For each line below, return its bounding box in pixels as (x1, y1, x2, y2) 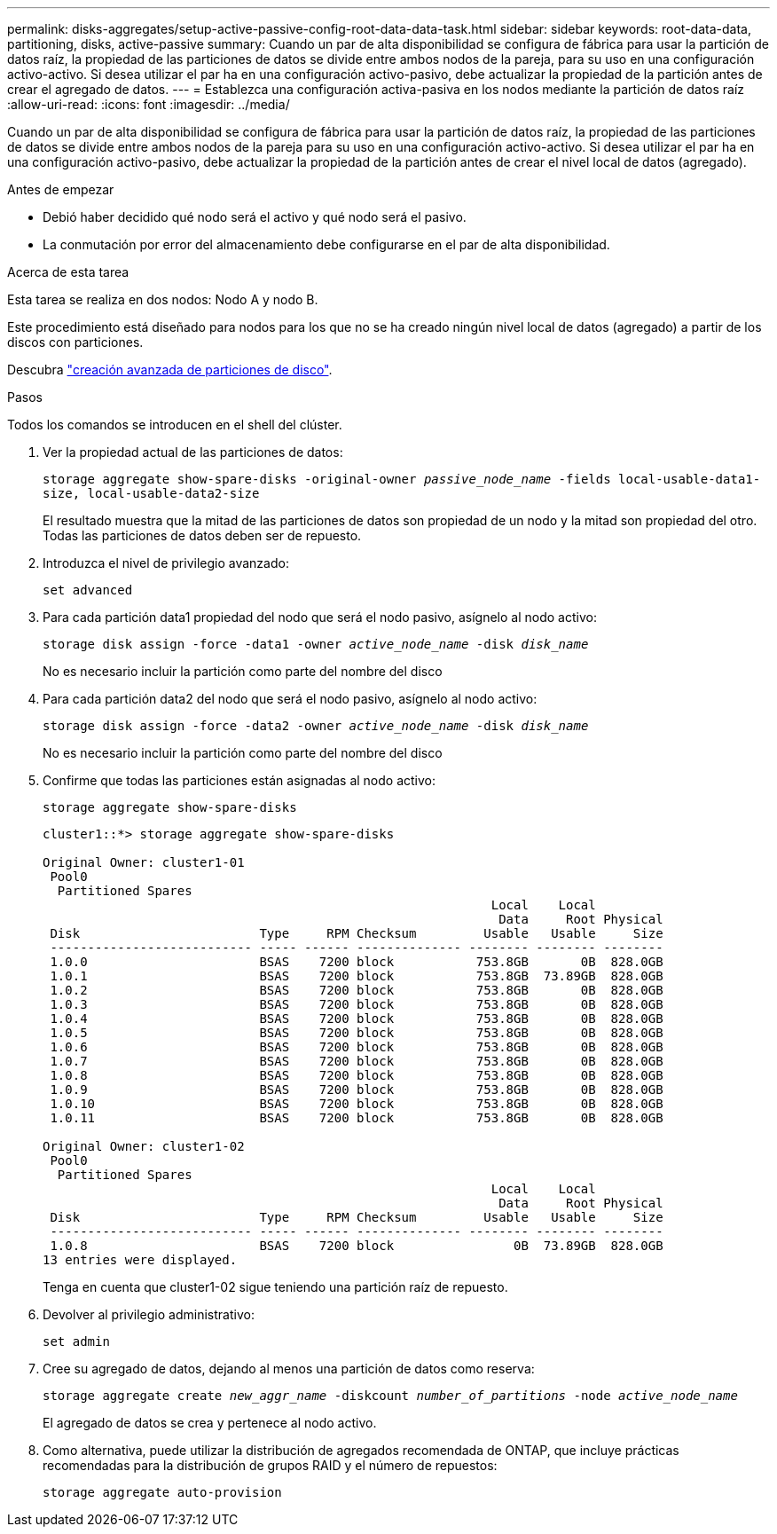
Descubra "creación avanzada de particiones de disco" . (7, 362, 333, 377)
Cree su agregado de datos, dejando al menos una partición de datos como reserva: (43, 1361, 535, 1376)
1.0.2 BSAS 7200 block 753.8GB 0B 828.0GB (50, 983, 663, 997)
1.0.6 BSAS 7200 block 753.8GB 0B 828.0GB (50, 1040, 663, 1054)
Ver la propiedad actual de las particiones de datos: (43, 444, 343, 460)
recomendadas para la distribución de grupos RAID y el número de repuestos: (43, 1458, 498, 1473)
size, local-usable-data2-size (43, 486, 260, 500)
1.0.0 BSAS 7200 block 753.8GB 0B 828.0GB (50, 955, 663, 969)
